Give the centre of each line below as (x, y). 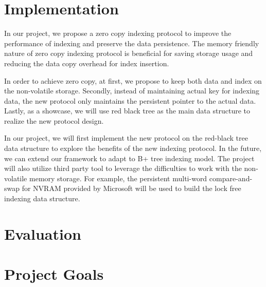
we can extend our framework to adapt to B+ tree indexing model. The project (129, 158)
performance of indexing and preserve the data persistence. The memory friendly (132, 43)
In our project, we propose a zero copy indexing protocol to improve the (118, 33)
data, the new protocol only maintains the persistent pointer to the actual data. (130, 100)
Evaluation (43, 233)
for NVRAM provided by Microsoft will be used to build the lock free (131, 188)
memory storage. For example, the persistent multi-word (118, 178)
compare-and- (231, 178)
